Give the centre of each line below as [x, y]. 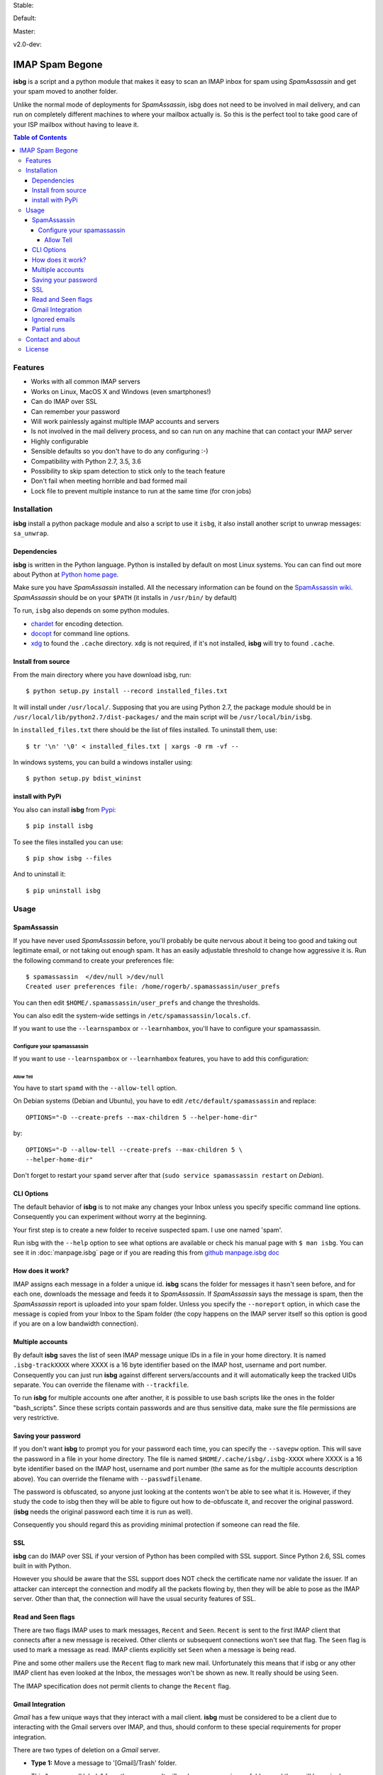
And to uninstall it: [40, 874]
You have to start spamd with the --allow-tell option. [95, 1088]
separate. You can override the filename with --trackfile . [101, 1384]
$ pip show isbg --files [69, 858]
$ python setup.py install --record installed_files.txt [127, 691]
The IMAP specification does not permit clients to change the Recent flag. [122, 1686]
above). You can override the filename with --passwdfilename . [107, 1479]
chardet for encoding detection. [77, 623]
